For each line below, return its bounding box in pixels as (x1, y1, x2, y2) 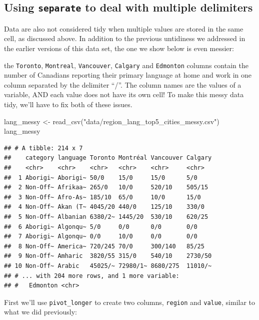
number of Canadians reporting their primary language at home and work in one (4, 70, 252, 80)
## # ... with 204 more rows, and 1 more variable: (4, 272, 179, 279)
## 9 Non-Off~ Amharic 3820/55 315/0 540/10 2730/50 (4, 252, 212, 260)
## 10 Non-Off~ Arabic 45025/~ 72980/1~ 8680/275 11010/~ (4, 262, 212, 269)
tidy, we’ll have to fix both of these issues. (4, 99, 132, 109)
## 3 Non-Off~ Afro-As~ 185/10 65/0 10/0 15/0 (4, 193, 201, 201)
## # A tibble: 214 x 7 (4, 144, 83, 152)
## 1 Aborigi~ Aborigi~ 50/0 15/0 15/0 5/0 (4, 174, 197, 181)
